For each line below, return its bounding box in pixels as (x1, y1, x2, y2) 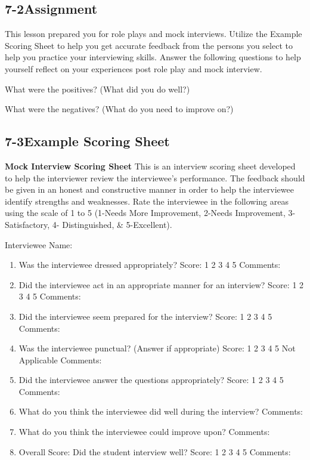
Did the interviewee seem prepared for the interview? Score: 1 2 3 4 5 (18, 310, 272, 322)
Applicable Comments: (18, 353, 102, 366)
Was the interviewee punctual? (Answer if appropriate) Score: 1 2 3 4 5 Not (18, 342, 296, 354)
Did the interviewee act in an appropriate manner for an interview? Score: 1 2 (18, 278, 304, 291)
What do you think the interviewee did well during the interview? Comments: (18, 405, 303, 418)
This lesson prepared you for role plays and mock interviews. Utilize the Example (5, 27, 302, 40)
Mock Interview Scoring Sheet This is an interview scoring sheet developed (5, 159, 296, 172)
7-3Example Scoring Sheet (5, 132, 170, 150)
